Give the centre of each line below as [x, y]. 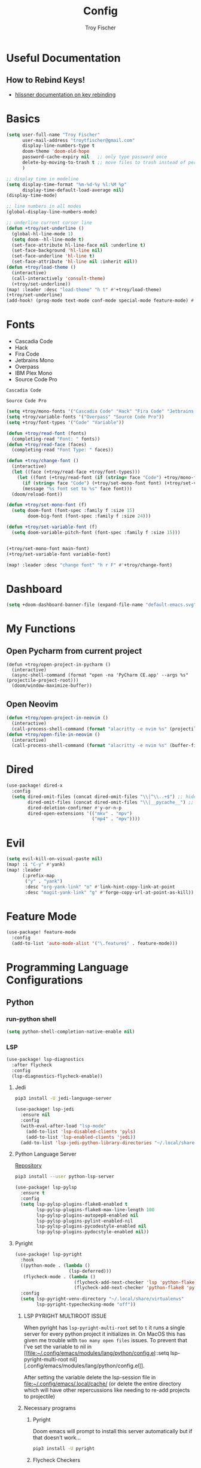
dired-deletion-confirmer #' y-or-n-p [74, 808]
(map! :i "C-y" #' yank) [36, 865]
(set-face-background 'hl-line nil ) [57, 251]
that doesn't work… [57, 1437]
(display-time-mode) [32, 196]
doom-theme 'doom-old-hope [56, 151]
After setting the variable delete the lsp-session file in [90, 1377]
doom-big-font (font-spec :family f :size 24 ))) [89, 516]
